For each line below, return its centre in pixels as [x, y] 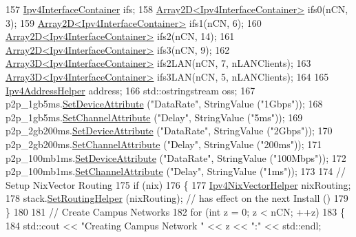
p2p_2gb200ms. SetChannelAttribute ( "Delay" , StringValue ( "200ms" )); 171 [164, 144]
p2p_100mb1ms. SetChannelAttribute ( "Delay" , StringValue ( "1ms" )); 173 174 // [176, 171]
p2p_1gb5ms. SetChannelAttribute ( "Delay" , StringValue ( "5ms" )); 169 [154, 117]
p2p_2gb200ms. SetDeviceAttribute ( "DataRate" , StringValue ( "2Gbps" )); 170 [169, 131]
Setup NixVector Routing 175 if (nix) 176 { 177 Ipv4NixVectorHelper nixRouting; [178, 184]
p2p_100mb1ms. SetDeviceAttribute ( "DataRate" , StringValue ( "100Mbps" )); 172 [176, 157]
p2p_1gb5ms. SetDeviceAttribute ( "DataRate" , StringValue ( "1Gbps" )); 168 [164, 104]
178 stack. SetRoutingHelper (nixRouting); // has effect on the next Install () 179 [177, 198]
